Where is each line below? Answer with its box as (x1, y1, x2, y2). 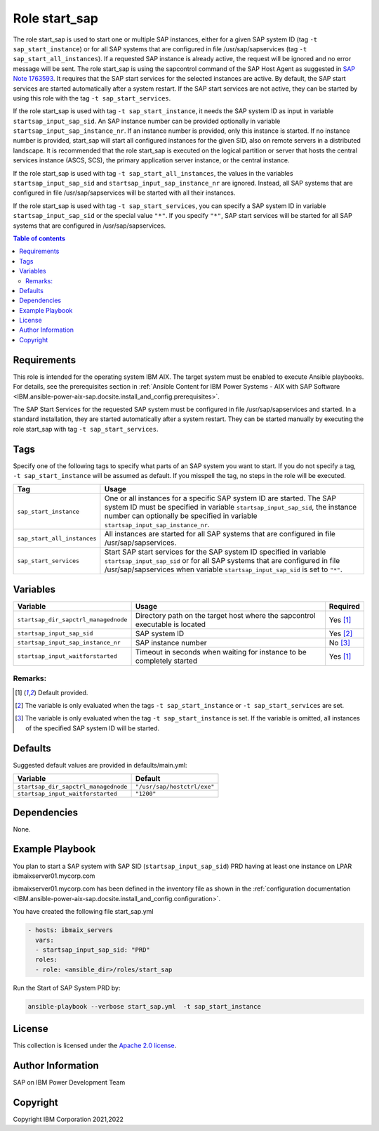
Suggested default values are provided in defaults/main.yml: (13, 761, 187, 769)
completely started (135, 656, 198, 666)
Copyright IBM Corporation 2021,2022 (13, 1115, 124, 1123)
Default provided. (37, 688, 88, 697)
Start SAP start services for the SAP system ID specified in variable (104, 547, 326, 557)
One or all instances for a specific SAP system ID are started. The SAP (104, 493, 337, 503)
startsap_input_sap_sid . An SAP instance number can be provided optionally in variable (13, 117, 281, 125)
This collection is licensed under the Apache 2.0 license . (13, 1041, 177, 1050)
